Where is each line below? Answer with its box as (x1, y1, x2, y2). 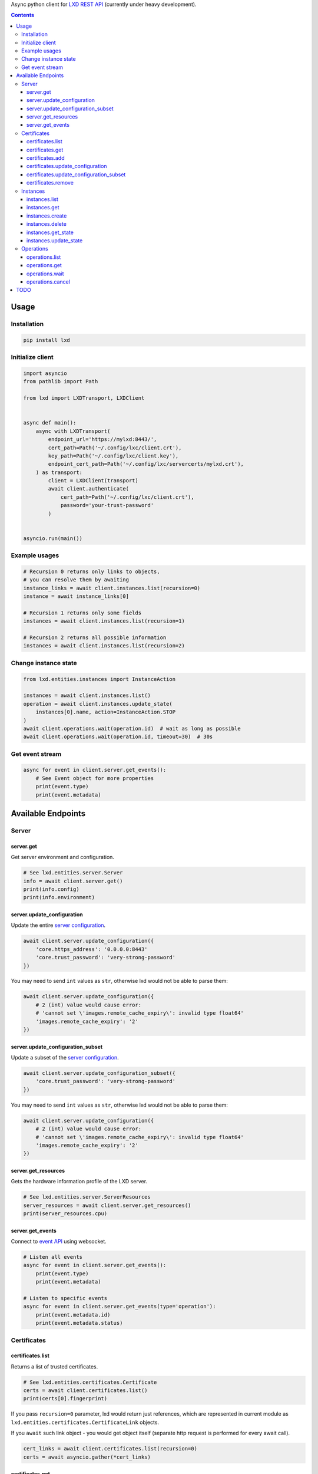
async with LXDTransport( (35, 427, 111, 435)
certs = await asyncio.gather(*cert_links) (23, 1453, 151, 1460)
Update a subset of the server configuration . (11, 1054, 119, 1061)
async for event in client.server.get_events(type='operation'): (23, 1303, 216, 1310)
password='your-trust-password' (60, 502, 154, 509)
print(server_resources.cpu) (23, 1210, 108, 1217)
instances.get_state (26, 229, 74, 236)
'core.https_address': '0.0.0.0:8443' (35, 946, 148, 952)
